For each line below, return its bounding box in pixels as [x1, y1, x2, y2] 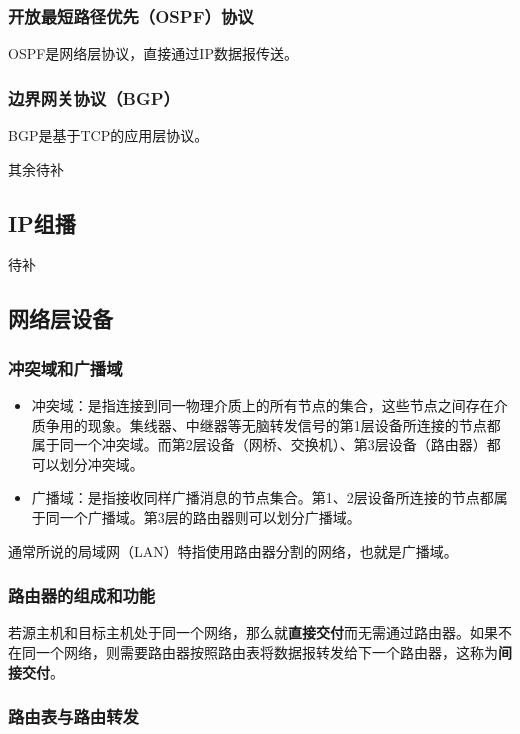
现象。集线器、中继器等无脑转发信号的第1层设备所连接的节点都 [87, 414, 501, 435]
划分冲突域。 [59, 453, 144, 474]
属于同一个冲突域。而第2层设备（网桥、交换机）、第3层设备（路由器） [31, 434, 487, 455]
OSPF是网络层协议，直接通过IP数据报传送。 [8, 43, 298, 64]
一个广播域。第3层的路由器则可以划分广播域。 [59, 506, 361, 527]
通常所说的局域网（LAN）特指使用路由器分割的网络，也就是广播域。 [8, 540, 458, 561]
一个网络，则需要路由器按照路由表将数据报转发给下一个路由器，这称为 [35, 641, 498, 662]
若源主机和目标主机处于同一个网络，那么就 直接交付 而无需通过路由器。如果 [8, 622, 498, 643]
